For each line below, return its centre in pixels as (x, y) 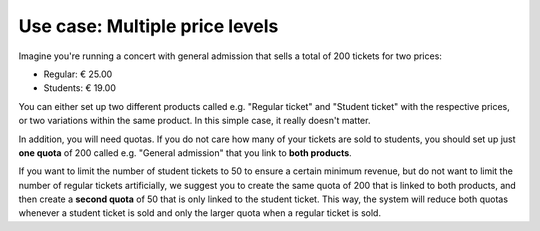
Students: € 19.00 (80, 88)
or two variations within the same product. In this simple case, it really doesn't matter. (194, 121)
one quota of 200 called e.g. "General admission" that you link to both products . (185, 152)
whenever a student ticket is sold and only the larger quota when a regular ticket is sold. (200, 213)
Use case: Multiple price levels (148, 26)
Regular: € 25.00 (78, 74)
